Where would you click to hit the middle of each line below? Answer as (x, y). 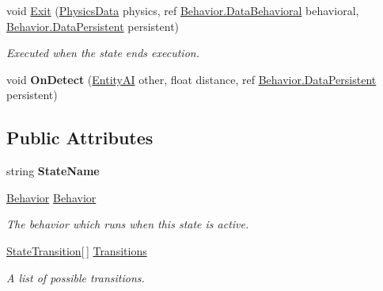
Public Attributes (80, 138)
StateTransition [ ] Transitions (77, 250)
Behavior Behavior (51, 197)
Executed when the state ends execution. (103, 53)
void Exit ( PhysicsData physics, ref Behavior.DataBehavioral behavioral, (183, 10)
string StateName (53, 171)
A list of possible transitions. (76, 277)
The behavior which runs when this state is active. (128, 224)
